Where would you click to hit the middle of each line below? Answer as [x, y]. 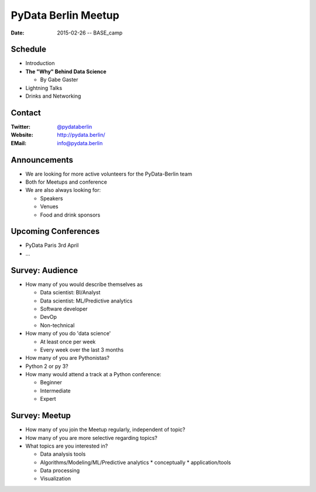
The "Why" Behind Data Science [66, 71]
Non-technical [57, 325]
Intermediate [55, 390]
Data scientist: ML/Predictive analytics [86, 301]
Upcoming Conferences [55, 231]
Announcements [42, 160]
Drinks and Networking [53, 96]
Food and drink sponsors [70, 215]
